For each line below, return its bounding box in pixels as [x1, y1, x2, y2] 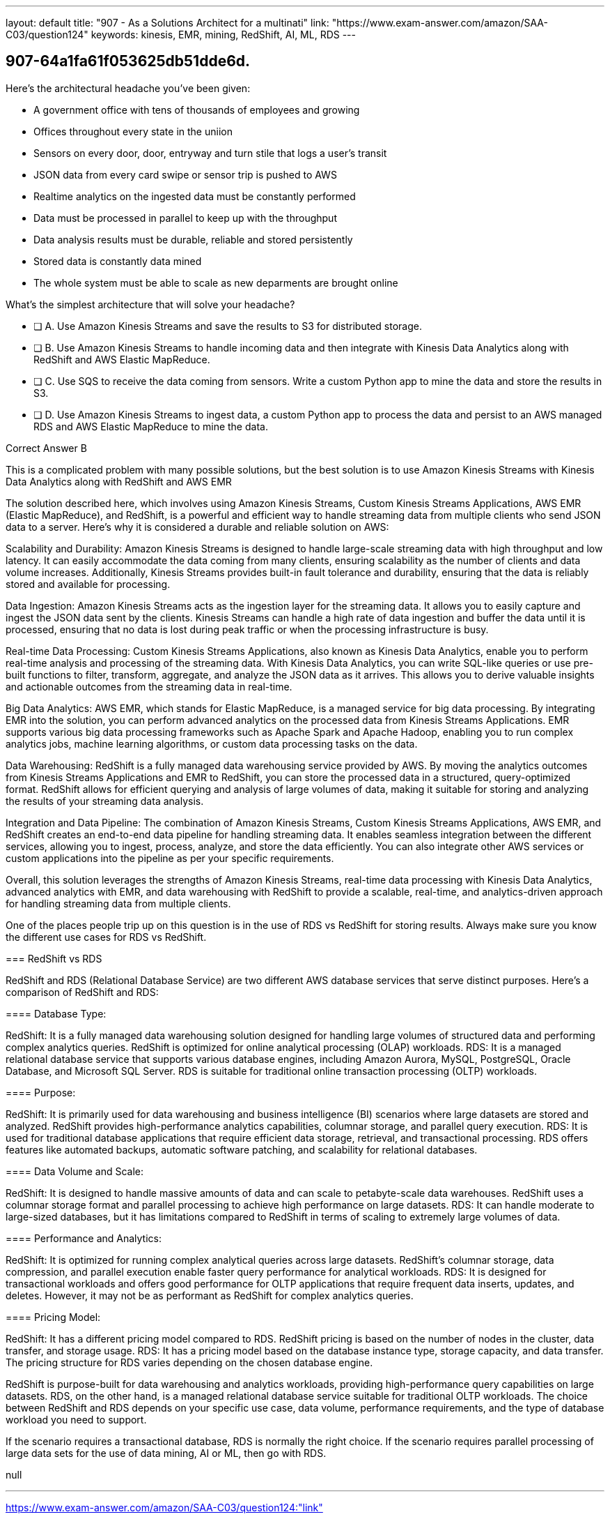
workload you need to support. [6, 1413, 147, 1426]
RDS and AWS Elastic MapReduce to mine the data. [33, 420, 268, 432]
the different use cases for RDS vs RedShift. [6, 930, 207, 943]
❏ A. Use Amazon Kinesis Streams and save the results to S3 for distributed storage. [33, 319, 422, 332]
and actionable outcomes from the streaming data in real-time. [6, 680, 292, 693]
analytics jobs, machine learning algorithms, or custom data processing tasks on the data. [6, 737, 418, 750]
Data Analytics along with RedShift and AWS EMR [6, 475, 232, 488]
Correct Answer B [6, 441, 87, 454]
